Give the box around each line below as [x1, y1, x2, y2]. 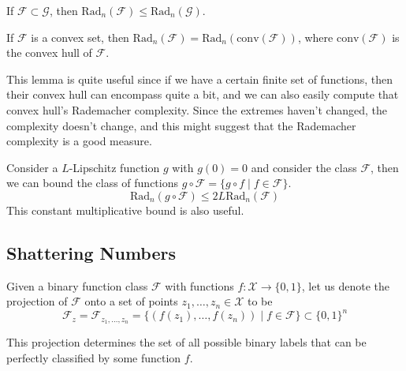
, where [297, 28, 333, 45]
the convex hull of [6, 44, 92, 61]
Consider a [6, 159, 58, 175]
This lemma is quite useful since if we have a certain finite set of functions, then [6, 70, 393, 87]
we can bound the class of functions [6, 174, 179, 191]
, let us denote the [301, 277, 390, 294]
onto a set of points [84, 293, 178, 309]
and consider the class [251, 159, 357, 175]
